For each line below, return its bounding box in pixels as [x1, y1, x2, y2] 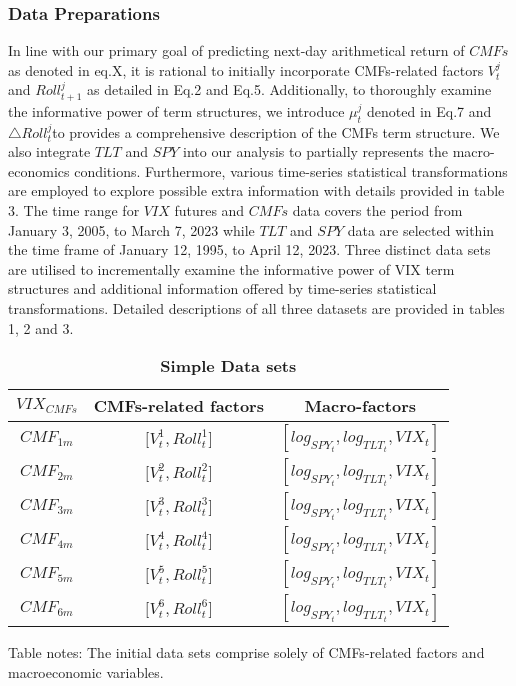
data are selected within [347, 219, 495, 240]
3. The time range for [8, 200, 140, 220]
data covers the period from [292, 200, 463, 220]
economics [8, 160, 70, 181]
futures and [174, 200, 245, 220]
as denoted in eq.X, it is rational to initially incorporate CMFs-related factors [8, 59, 484, 80]
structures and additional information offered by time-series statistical [8, 278, 437, 299]
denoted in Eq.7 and [366, 100, 492, 121]
